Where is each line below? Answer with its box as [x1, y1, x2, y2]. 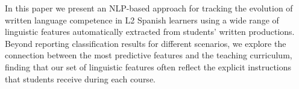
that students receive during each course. [5, 72, 156, 85]
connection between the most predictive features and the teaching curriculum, [5, 49, 292, 61]
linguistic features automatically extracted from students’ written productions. [5, 25, 295, 38]
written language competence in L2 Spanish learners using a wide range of [5, 13, 279, 26]
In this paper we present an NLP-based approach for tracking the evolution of [5, 2, 293, 14]
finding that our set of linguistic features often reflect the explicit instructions [5, 60, 292, 73]
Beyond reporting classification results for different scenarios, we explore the [5, 37, 286, 49]
